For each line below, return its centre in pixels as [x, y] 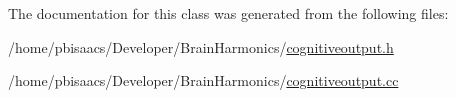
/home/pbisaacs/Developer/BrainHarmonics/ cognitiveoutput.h [201, 46]
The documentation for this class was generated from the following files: [228, 13]
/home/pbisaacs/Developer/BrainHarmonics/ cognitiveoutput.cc [203, 80]
